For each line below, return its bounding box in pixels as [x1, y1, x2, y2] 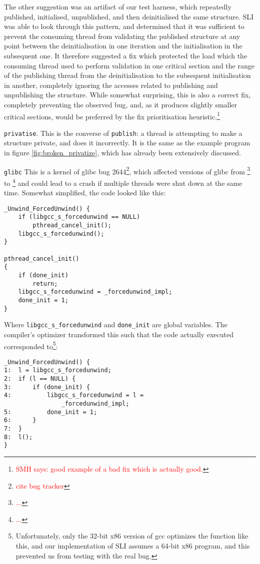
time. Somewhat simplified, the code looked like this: [4, 187, 165, 198]
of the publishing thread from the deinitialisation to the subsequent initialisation [4, 70, 251, 80]
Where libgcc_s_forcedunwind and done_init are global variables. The [4, 319, 227, 330]
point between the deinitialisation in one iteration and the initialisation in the [4, 40, 242, 51]
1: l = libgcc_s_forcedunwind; [4, 367, 111, 374]
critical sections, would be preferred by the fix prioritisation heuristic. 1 [4, 109, 220, 121]
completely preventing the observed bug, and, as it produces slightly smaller [4, 99, 237, 109]
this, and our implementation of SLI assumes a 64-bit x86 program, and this [15, 541, 250, 551]
